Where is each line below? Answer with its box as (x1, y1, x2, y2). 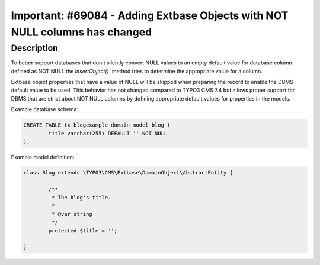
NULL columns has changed (11, 25, 152, 38)
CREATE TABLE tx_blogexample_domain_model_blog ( (23, 122, 171, 128)
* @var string (51, 211, 93, 217)
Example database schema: (11, 106, 79, 113)
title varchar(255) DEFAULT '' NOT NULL (48, 130, 168, 137)
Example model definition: (11, 153, 75, 160)
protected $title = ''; (48, 227, 118, 234)
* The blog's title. (51, 194, 111, 201)
